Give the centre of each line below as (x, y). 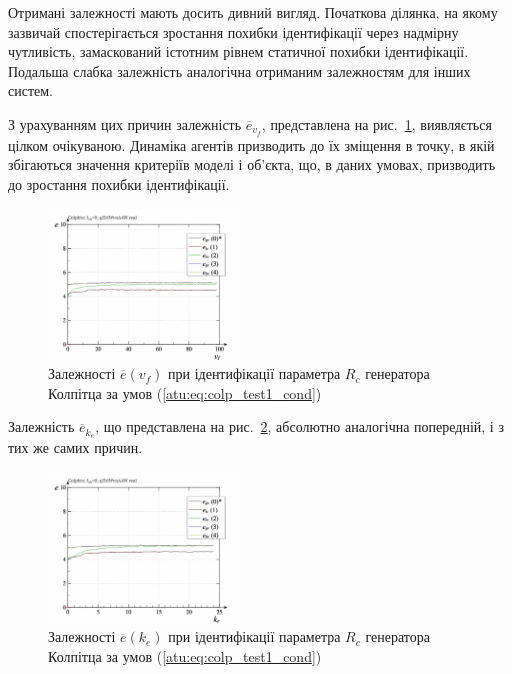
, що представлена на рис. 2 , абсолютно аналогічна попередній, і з (299, 426)
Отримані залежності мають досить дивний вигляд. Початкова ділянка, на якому (253, 12)
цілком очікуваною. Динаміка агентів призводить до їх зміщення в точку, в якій (251, 144)
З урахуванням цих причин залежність (125, 123)
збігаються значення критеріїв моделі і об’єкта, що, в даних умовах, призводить (252, 164)
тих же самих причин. (75, 447)
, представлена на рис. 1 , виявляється (376, 123)
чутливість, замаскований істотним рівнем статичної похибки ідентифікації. (238, 51)
